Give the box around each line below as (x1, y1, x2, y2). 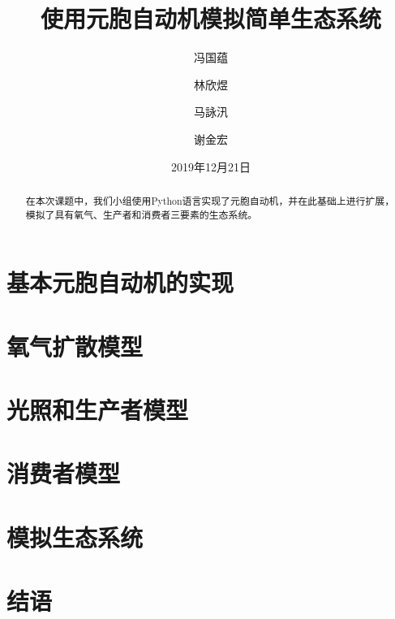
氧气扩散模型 (6, 329, 144, 362)
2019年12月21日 (171, 158, 251, 175)
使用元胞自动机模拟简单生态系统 (40, 2, 381, 35)
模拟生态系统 (6, 520, 144, 553)
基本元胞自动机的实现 (6, 266, 234, 299)
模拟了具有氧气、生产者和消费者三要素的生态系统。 (25, 207, 258, 221)
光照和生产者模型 (6, 392, 189, 426)
